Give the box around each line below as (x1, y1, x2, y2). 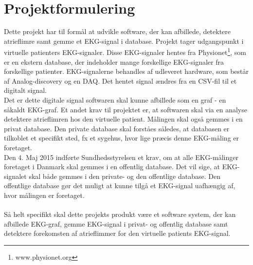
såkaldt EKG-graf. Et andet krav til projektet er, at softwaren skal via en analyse (4, 104, 247, 114)
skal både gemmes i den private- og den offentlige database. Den (29, 171, 220, 181)
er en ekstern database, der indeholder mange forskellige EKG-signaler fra (4, 56, 224, 67)
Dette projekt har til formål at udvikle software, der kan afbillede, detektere (4, 26, 231, 36)
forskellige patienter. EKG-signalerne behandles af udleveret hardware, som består (4, 66, 249, 76)
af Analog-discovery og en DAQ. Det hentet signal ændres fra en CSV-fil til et (4, 75, 237, 86)
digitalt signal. (4, 85, 47, 95)
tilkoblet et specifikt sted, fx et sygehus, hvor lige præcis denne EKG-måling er (4, 133, 239, 143)
